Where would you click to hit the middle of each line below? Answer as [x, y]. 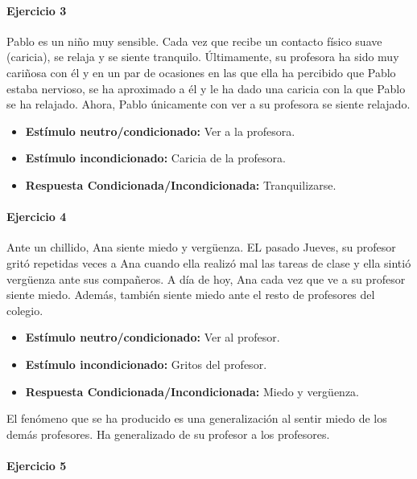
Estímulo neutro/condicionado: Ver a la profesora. [160, 131]
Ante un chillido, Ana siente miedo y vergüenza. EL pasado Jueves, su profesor [201, 247]
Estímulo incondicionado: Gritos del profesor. [146, 364]
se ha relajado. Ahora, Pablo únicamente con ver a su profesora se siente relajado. [208, 104]
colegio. [25, 310]
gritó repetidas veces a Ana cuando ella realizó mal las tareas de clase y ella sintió [209, 262]
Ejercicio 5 [37, 465]
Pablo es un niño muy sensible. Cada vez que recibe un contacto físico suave [194, 41]
